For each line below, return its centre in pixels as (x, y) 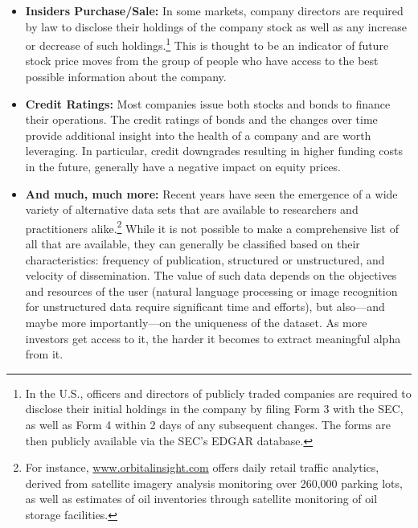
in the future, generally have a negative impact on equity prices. (183, 166)
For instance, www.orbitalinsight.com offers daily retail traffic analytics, (202, 467)
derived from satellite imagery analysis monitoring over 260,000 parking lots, (214, 483)
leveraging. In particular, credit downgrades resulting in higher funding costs (214, 151)
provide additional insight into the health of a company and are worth (198, 135)
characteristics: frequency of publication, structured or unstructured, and (205, 259)
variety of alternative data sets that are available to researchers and (192, 209)
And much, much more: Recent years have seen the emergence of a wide (211, 193)
